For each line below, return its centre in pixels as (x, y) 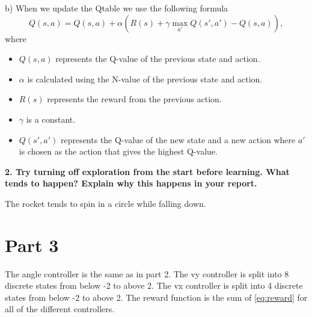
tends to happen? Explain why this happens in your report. (131, 183)
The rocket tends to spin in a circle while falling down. (106, 203)
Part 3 (32, 245)
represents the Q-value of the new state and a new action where (178, 139)
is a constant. (51, 119)
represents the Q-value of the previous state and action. (158, 59)
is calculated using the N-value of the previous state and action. (145, 78)
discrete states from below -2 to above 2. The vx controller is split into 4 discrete (154, 285)
